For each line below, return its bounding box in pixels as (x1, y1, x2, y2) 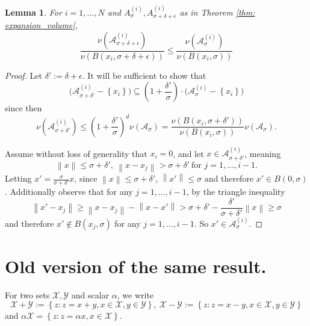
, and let (173, 147, 204, 159)
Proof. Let (5, 69, 42, 81)
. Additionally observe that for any (5, 185, 133, 198)
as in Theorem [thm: (179, 5, 255, 18)
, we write (117, 288, 154, 301)
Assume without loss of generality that (5, 147, 147, 159)
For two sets (5, 288, 50, 301)
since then (5, 102, 42, 114)
